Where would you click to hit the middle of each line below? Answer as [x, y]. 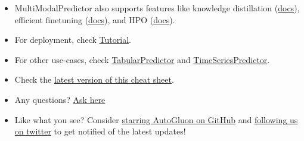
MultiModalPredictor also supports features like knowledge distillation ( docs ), [157, 8]
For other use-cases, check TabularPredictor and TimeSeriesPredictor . [142, 59]
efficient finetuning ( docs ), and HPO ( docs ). [95, 19]
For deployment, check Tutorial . [73, 40]
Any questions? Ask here [60, 99]
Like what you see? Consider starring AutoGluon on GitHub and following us [156, 119]
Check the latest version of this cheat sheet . [94, 79]
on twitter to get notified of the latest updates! [100, 131]
